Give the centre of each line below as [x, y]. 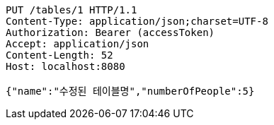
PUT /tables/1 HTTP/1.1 [72, 10]
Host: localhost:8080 [65, 66]
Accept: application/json [78, 44]
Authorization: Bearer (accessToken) [110, 32]
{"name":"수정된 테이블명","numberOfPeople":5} [130, 91]
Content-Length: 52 [59, 55]
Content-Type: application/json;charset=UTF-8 [137, 21]
